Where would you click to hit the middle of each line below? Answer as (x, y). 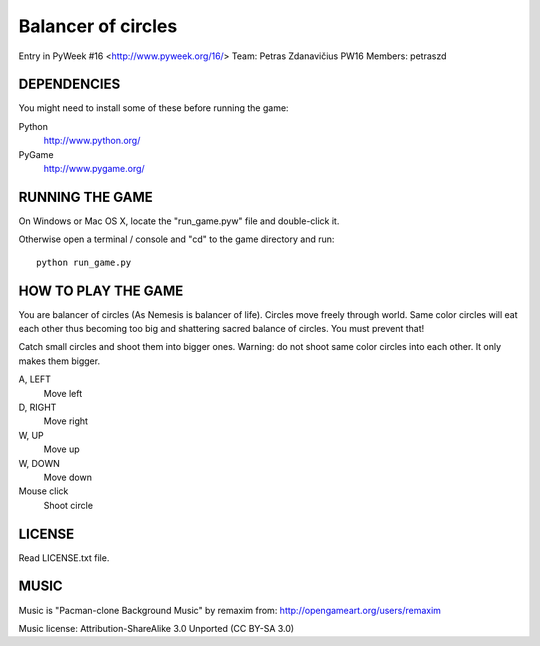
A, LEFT (35, 379)
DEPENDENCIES (69, 84)
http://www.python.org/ (92, 141)
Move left (63, 393)
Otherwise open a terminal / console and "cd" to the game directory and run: (176, 239)
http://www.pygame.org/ (94, 169)
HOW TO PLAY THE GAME (101, 290)
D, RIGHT (37, 407)
